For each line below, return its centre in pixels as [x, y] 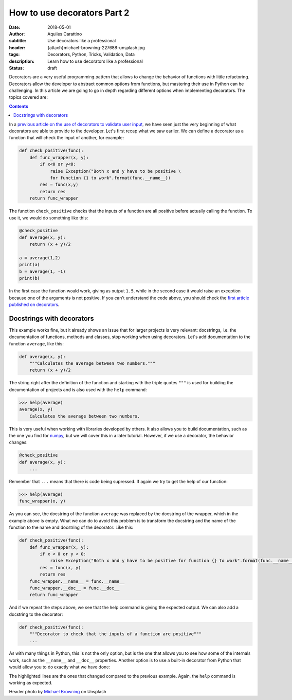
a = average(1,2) [40, 258]
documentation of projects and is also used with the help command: [78, 390]
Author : [17, 34]
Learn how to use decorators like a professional [95, 61]
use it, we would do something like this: [48, 218]
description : [22, 61]
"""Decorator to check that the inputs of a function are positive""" [116, 634]
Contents [19, 106]
